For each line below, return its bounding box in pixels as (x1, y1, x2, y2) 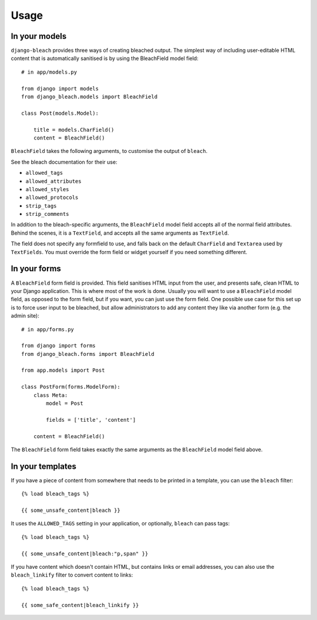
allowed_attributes (25, 178, 82, 185)
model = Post (46, 400, 83, 407)
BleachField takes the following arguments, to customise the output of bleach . (11, 148, 208, 155)
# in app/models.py (21, 68, 77, 75)
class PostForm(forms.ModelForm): (21, 384, 120, 391)
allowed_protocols (25, 194, 79, 201)
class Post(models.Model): (21, 109, 99, 116)
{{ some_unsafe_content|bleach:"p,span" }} (21, 550, 149, 557)
